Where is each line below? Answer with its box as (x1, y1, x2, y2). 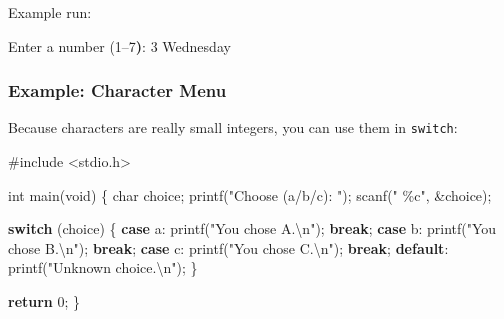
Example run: (8, 2, 92, 22)
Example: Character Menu (8, 78, 227, 103)
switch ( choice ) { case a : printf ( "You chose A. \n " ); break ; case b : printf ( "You (8, 218, 497, 239)
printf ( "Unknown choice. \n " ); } (8, 257, 198, 278)
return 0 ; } (8, 291, 81, 312)
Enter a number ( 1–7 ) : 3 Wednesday (8, 35, 231, 56)
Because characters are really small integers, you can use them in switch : (8, 117, 458, 138)
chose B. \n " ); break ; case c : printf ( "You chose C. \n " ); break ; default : (8, 237, 449, 258)
